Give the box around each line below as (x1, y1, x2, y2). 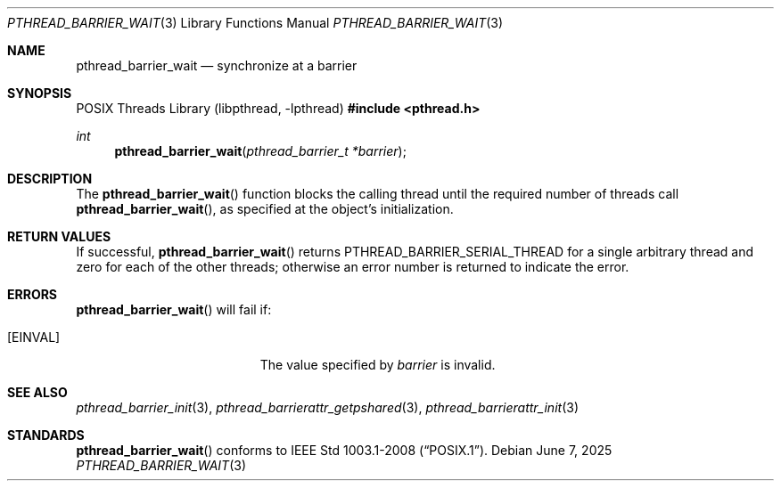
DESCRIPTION (7, 171, 93, 186)
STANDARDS (7, 427, 85, 443)
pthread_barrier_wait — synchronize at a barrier (76, 58, 358, 73)
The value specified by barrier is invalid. (259, 357, 496, 372)
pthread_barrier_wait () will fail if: (76, 302, 272, 317)
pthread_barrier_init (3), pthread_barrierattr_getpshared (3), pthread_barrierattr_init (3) (76, 400, 580, 415)
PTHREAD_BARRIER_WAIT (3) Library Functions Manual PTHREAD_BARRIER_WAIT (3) (7, 15, 504, 30)
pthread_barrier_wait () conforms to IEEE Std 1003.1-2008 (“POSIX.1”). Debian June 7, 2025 (76, 443, 612, 458)
